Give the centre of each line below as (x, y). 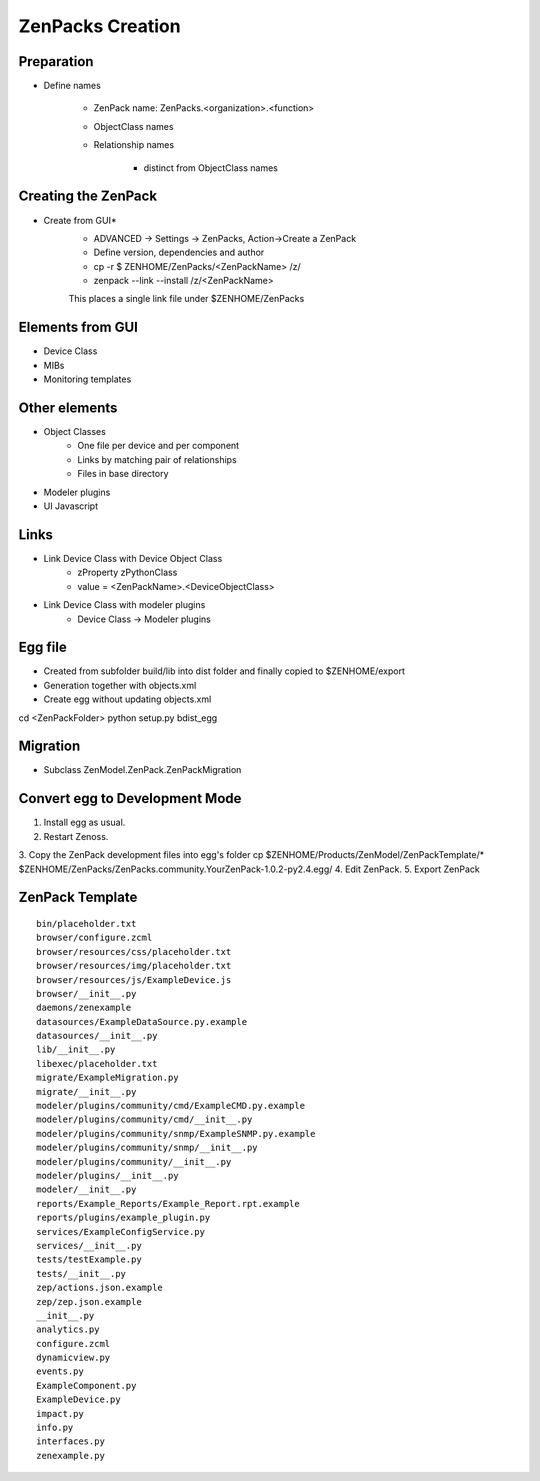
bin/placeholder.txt (86, 923)
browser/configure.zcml (94, 938)
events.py (60, 1371)
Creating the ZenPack (88, 196)
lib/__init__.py (76, 1049)
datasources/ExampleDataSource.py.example (142, 1021)
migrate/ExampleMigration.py (107, 1078)
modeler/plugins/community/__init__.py (134, 1161)
